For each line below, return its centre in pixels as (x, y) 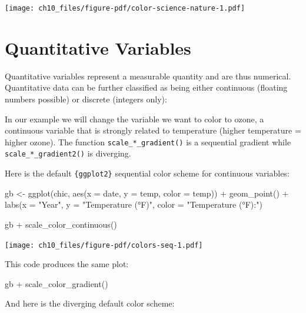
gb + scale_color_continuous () (61, 224)
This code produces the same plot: (67, 264)
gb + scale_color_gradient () (56, 283)
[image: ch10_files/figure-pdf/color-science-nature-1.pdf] (125, 8)
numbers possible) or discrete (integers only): (86, 99)
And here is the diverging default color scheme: (90, 303)
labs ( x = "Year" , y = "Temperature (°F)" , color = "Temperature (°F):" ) (134, 204)
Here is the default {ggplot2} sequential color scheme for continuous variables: (147, 173)
